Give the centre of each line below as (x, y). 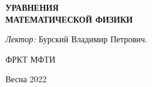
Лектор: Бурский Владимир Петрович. (77, 39)
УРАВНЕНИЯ (32, 7)
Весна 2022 (26, 79)
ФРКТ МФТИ (31, 59)
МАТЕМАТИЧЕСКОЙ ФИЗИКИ (69, 19)
